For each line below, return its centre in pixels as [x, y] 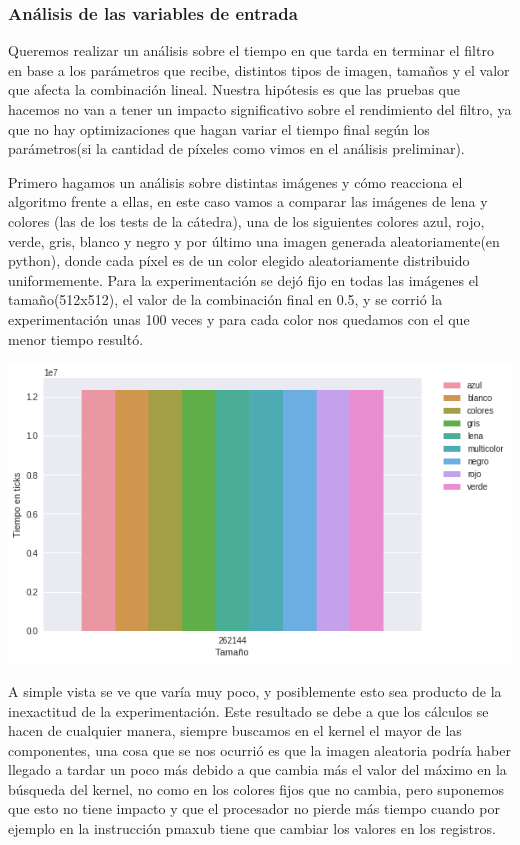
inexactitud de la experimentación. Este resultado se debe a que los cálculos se [248, 710]
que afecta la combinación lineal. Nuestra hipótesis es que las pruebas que [234, 89]
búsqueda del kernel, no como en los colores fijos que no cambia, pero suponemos [256, 788]
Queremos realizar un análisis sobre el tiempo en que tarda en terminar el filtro [251, 50]
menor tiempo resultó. [76, 338]
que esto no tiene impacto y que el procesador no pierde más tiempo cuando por [254, 808]
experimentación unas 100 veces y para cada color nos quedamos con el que [239, 318]
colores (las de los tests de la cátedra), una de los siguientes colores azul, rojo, [246, 220]
